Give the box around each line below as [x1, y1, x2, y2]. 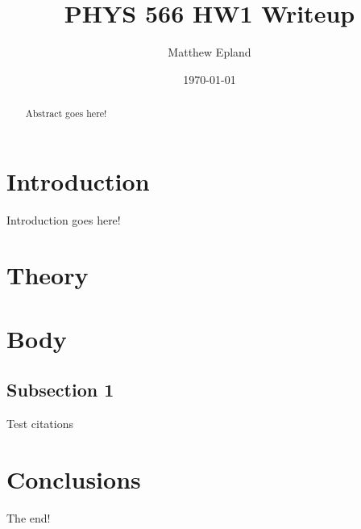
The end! [6, 509, 51, 526]
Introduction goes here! [6, 211, 121, 228]
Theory [6, 258, 89, 292]
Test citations [6, 415, 73, 432]
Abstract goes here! [25, 107, 107, 120]
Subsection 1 [6, 377, 114, 402]
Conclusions [6, 463, 141, 496]
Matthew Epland [168, 44, 251, 61]
